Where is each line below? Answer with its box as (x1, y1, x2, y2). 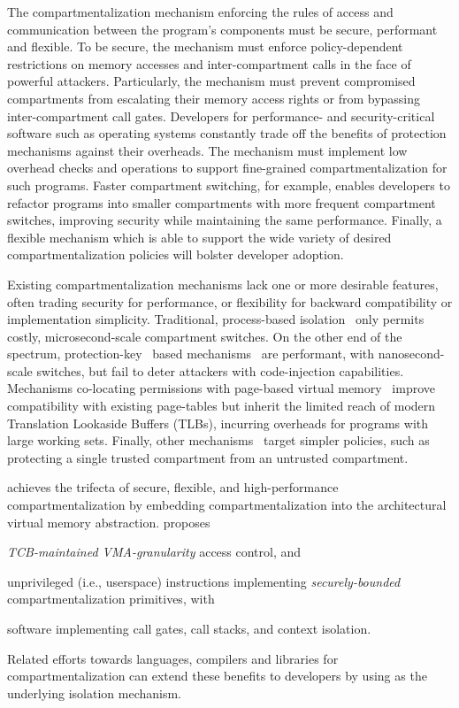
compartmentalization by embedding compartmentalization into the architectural (7, 496, 447, 514)
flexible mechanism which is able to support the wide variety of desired (7, 227, 392, 246)
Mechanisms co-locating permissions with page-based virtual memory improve (7, 379, 435, 397)
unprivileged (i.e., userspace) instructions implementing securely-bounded (7, 572, 401, 590)
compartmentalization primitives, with (7, 589, 215, 608)
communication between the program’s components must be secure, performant (7, 19, 438, 38)
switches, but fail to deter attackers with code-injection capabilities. (36, 361, 404, 380)
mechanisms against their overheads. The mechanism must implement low (7, 141, 408, 159)
